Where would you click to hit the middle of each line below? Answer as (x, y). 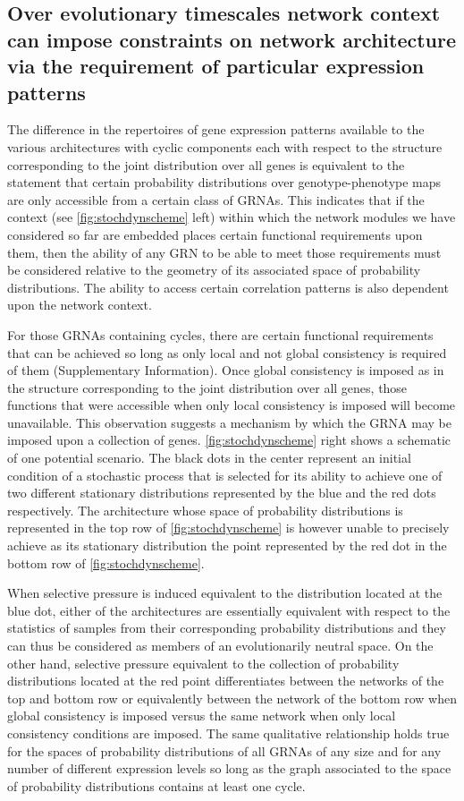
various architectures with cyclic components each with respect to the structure (225, 146)
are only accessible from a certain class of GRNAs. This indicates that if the (216, 199)
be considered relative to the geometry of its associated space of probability (214, 270)
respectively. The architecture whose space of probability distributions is (205, 510)
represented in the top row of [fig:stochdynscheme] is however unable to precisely (228, 528)
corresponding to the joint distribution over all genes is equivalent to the (206, 164)
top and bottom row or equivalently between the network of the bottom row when (232, 698)
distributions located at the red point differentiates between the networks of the (226, 681)
